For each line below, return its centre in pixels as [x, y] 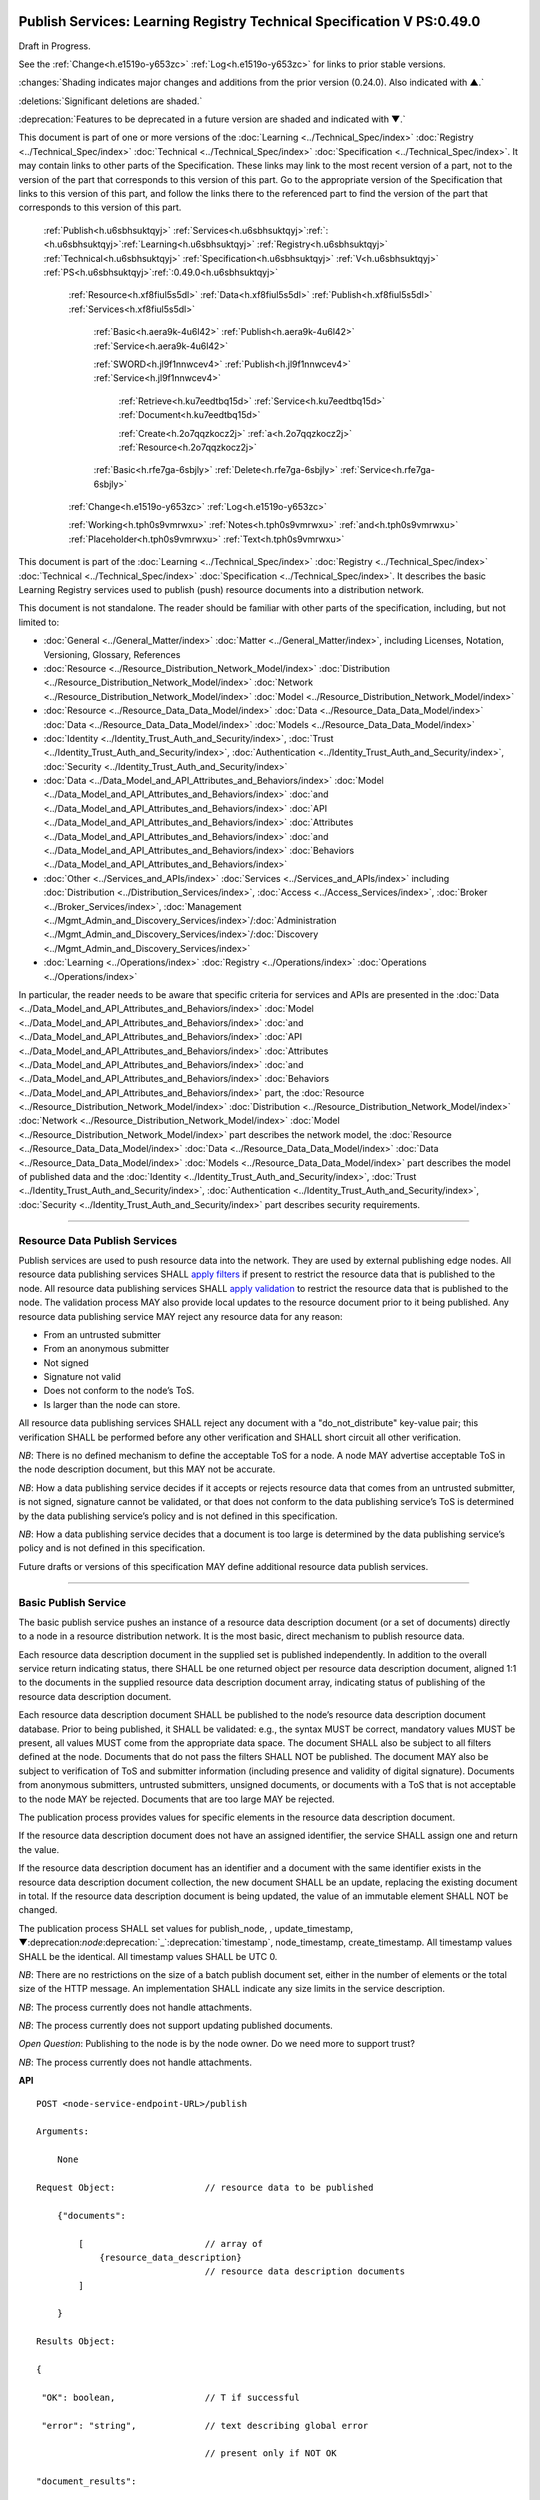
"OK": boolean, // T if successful [170, 2397]
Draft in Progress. [55, 46]
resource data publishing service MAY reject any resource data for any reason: [181, 1316]
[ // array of [171, 2243]
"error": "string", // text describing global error [205, 2425]
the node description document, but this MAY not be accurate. [147, 1469]
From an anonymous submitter [106, 1349]
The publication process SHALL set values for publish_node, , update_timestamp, [186, 1928]
